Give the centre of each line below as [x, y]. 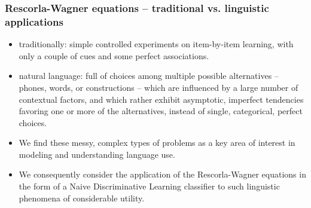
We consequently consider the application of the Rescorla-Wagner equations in [162, 174]
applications [34, 21]
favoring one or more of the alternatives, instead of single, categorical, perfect [161, 111]
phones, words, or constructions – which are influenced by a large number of [158, 87]
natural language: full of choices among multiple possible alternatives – [149, 76]
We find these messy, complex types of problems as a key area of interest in [157, 143]
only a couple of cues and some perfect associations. [114, 55]
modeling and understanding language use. [97, 154]
